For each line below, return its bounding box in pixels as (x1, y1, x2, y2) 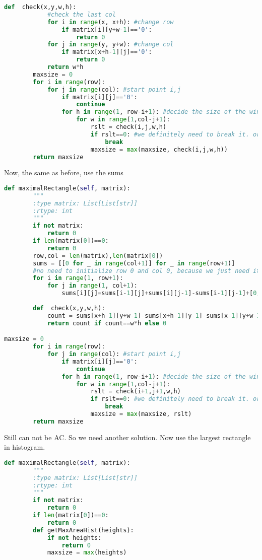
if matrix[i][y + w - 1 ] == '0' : (61, 26, 152, 33)
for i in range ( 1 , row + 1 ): (33, 274, 123, 282)
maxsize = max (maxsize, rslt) (90, 410, 192, 417)
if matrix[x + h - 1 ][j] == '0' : (61, 48, 152, 56)
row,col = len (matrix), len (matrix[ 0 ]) (33, 252, 163, 259)
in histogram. (4, 442, 45, 452)
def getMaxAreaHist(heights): (33, 526, 134, 534)
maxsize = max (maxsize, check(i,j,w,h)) (90, 146, 228, 153)
